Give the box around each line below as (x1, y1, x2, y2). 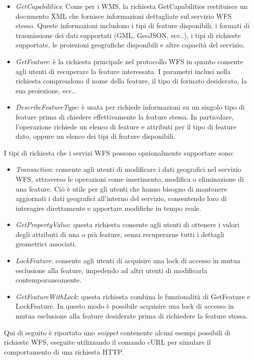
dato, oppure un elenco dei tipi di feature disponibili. (15, 131, 176, 141)
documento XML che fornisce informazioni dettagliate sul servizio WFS (15, 10, 232, 21)
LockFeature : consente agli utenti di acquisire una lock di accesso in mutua (15, 255, 241, 266)
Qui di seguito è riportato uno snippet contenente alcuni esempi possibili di (4, 327, 231, 337)
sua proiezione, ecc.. (15, 85, 76, 95)
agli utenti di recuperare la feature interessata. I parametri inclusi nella (15, 66, 231, 76)
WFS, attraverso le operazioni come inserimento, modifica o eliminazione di (15, 173, 244, 184)
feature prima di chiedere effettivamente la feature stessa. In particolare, (15, 111, 234, 121)
